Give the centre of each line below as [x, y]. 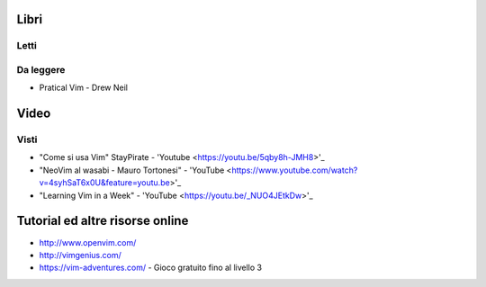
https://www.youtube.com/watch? [294, 170]
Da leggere [41, 69]
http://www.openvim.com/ [88, 242]
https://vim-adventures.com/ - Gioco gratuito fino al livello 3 [151, 268]
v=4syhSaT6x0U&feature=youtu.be [104, 183]
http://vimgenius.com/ [80, 255]
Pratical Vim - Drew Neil [83, 88]
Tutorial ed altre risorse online [103, 221]
